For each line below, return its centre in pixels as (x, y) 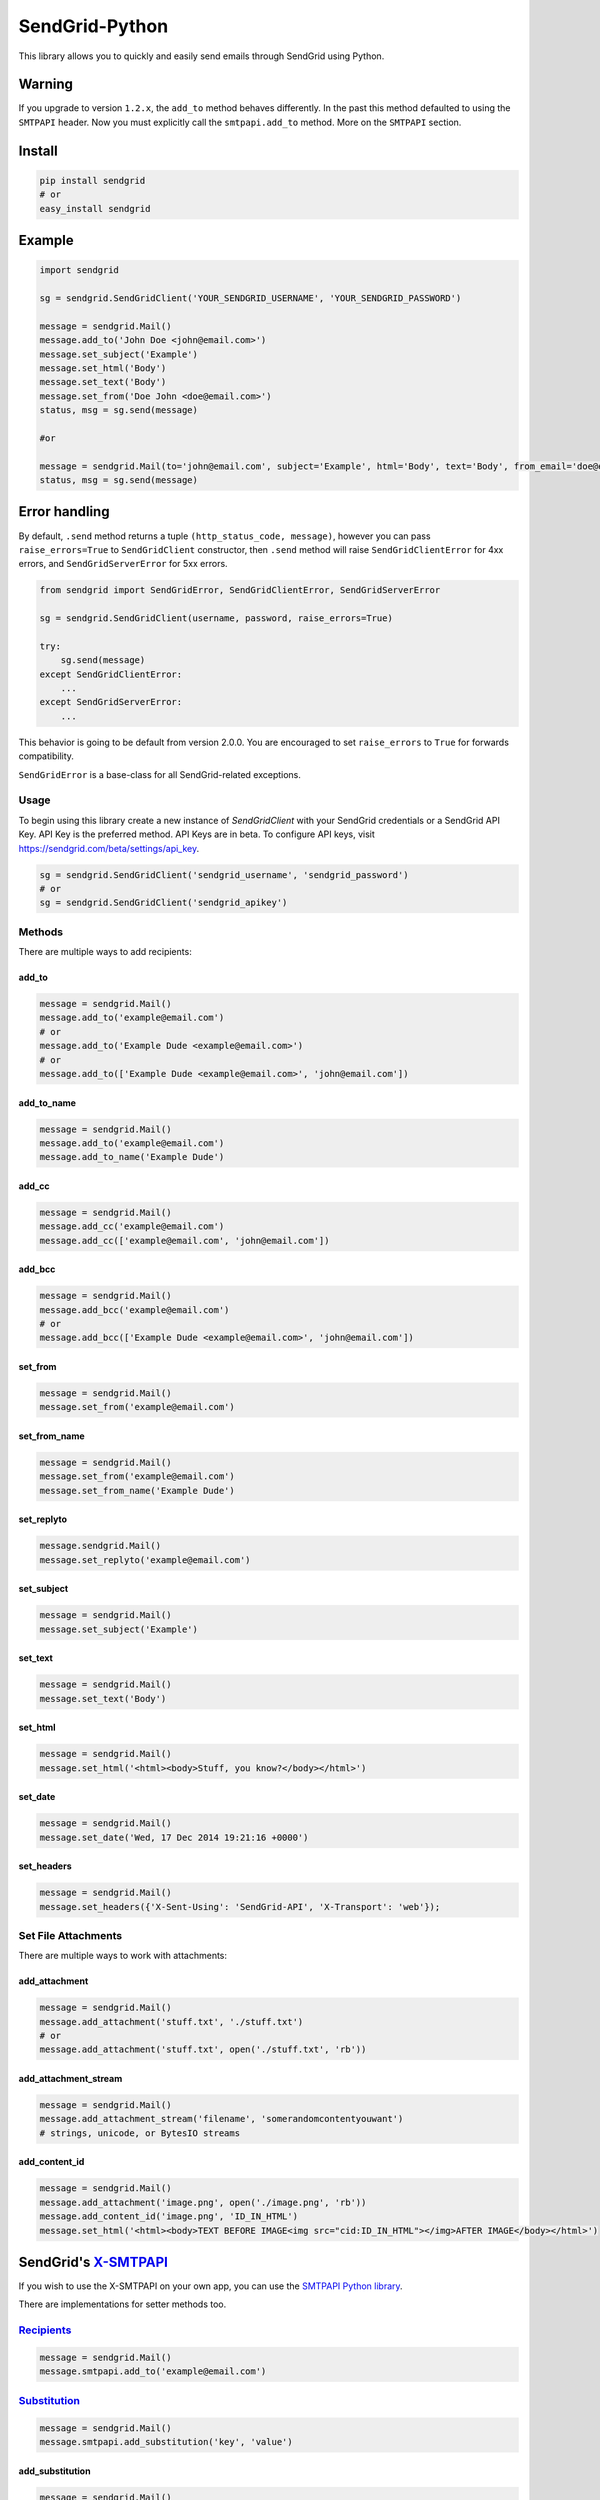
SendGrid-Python (93, 26)
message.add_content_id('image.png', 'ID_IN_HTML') (169, 2216)
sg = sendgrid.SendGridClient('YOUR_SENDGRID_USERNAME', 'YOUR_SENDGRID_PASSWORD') (250, 298)
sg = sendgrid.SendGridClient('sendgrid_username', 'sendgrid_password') (224, 874)
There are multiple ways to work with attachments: (123, 1956)
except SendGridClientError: (111, 674)
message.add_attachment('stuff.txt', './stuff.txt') (171, 2021)
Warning (46, 84)
